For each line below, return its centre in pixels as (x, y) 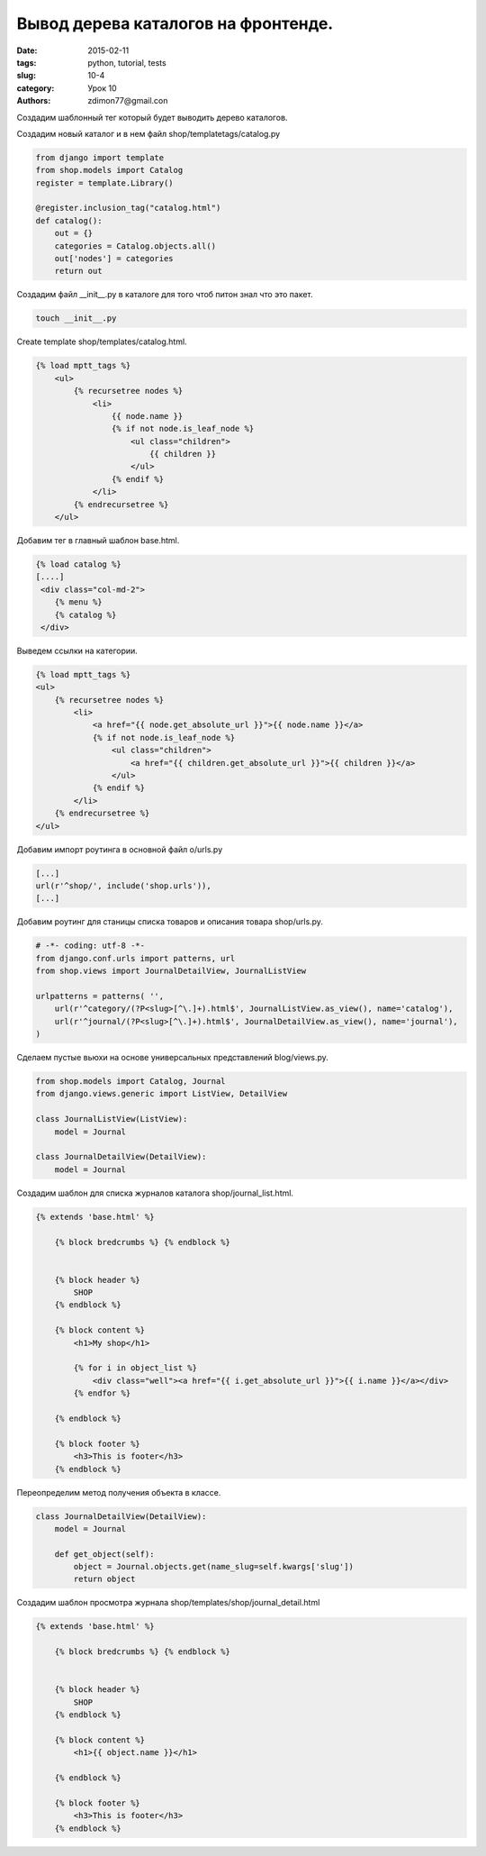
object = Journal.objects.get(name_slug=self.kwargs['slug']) (214, 1567)
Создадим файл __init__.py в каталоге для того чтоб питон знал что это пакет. (165, 295)
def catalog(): (69, 220)
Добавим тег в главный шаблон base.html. (98, 540)
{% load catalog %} (78, 564)
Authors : (34, 101)
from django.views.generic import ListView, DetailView (162, 1094)
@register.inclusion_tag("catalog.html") (128, 208)
